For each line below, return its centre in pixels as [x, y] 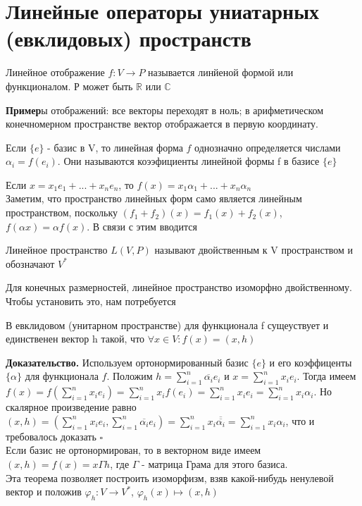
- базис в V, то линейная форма [115, 147]
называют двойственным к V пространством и [254, 250]
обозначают [30, 263]
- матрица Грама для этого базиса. [215, 463]
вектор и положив [44, 492]
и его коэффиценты [311, 362]
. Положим [130, 376]
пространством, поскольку [62, 212]
